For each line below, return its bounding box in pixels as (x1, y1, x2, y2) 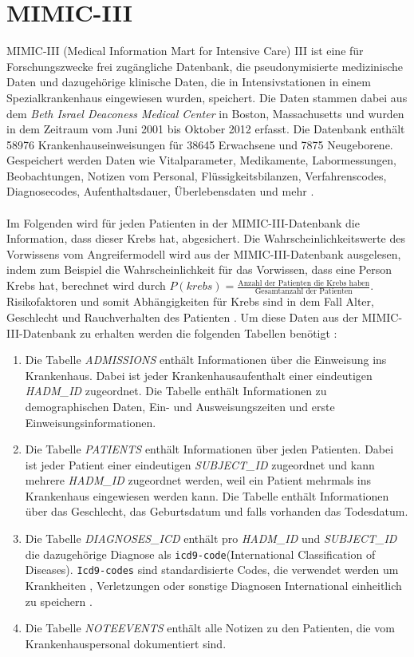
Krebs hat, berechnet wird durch (6, 277, 166, 294)
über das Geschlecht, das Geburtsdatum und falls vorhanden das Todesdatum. (25, 503, 408, 520)
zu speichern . (25, 592, 93, 609)
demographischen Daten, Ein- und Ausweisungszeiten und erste (25, 398, 335, 414)
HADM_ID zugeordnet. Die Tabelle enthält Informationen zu (25, 382, 327, 399)
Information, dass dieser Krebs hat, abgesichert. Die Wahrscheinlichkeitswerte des (6, 230, 405, 247)
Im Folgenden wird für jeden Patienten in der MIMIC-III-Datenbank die (6, 214, 360, 231)
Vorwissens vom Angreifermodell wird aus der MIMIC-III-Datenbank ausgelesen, (6, 245, 401, 262)
